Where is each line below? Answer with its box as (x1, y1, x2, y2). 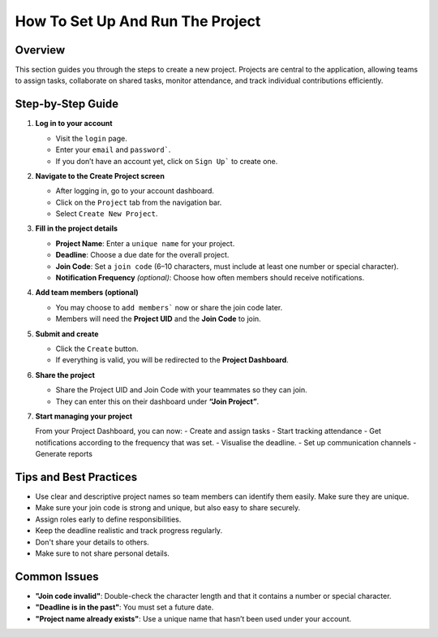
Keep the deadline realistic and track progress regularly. (35, 526, 223, 535)
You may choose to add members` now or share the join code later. (55, 302, 283, 312)
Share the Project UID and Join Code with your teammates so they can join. (55, 385, 307, 395)
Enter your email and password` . (55, 145, 171, 154)
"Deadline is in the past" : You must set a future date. (35, 602, 214, 613)
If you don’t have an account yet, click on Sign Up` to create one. (55, 156, 278, 166)
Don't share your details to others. (35, 537, 149, 547)
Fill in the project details (35, 223, 118, 233)
